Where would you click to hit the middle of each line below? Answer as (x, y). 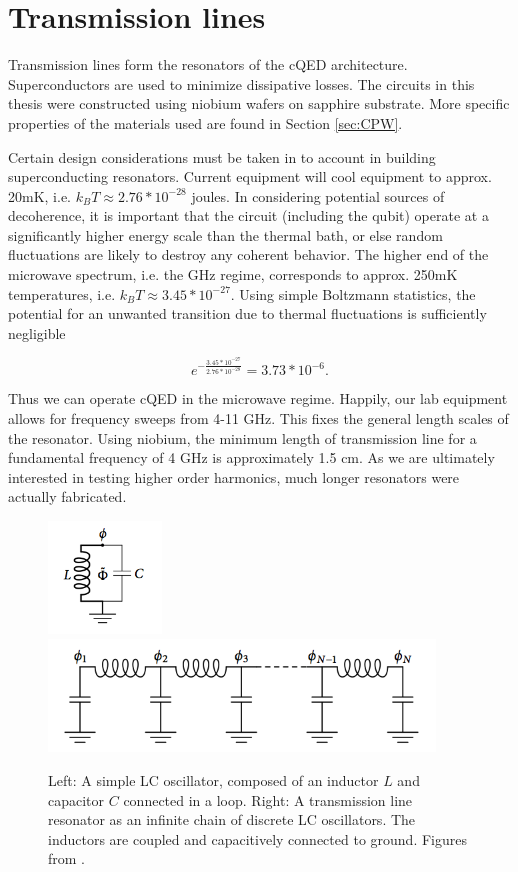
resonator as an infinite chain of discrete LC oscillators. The (232, 819)
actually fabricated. (67, 496)
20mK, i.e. (39, 195)
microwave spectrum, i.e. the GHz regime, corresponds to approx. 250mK (233, 274)
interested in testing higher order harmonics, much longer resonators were (234, 476)
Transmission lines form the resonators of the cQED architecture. (208, 64)
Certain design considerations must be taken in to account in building (222, 156)
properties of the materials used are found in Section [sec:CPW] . (205, 122)
